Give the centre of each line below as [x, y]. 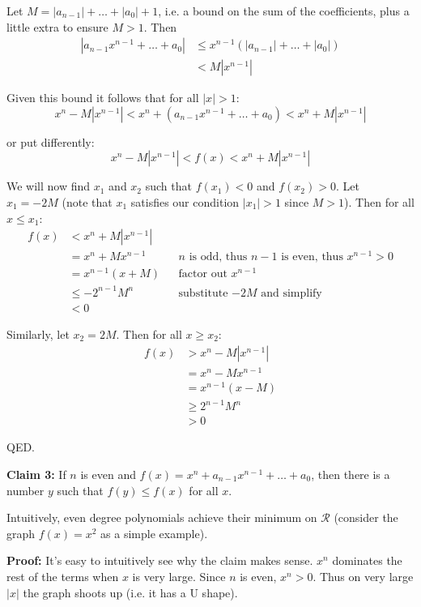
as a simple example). [154, 533]
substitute [203, 293]
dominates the [367, 560]
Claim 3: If [36, 474]
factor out [203, 274]
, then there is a [351, 474]
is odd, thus [218, 257]
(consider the [366, 517]
